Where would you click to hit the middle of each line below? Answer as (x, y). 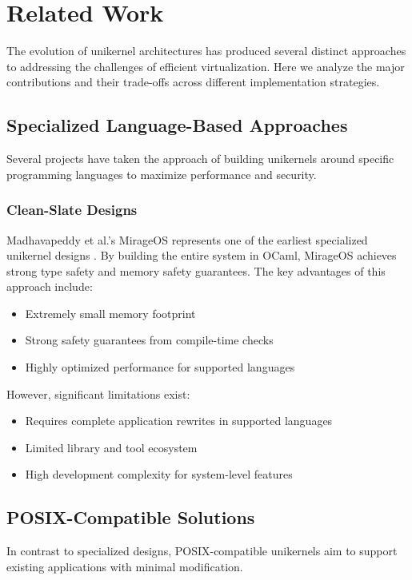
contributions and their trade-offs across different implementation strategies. (193, 82)
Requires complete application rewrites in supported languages (179, 421)
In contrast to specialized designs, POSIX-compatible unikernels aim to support (202, 551)
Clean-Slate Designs (72, 210)
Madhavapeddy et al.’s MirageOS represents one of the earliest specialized (187, 239)
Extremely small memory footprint (110, 313)
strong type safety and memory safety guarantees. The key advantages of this (196, 270)
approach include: (50, 286)
